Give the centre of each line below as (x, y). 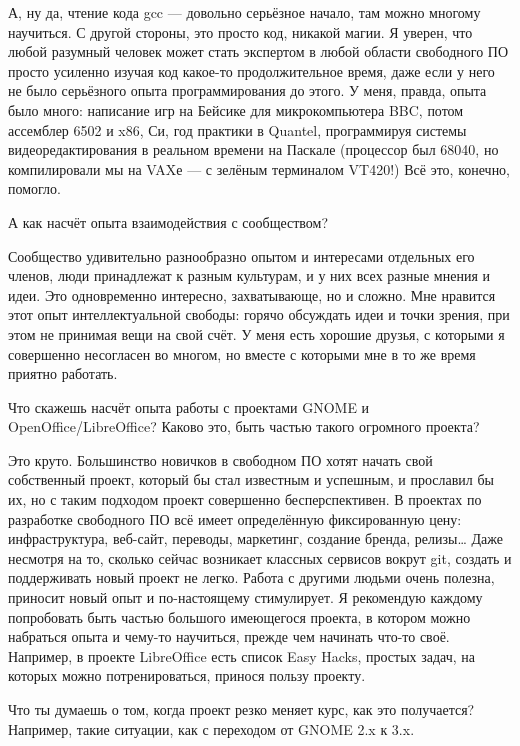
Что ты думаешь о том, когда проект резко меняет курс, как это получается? (241, 709)
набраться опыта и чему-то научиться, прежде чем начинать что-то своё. (229, 636)
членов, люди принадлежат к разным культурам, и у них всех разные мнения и (249, 275)
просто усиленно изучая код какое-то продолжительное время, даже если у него (251, 70)
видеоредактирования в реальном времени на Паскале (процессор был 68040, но (253, 149)
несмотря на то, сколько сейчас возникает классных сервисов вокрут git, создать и (260, 557)
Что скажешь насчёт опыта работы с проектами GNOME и (189, 406)
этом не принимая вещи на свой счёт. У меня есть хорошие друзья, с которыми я (256, 333)
